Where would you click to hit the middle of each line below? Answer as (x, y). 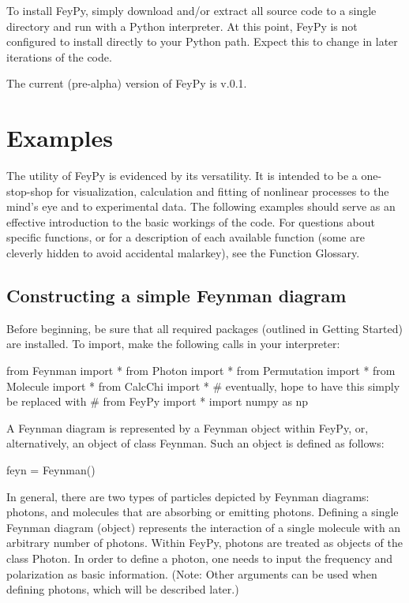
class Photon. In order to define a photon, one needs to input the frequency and (200, 558)
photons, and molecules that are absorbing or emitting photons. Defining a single (203, 512)
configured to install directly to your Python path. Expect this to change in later (202, 41)
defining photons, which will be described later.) (123, 589)
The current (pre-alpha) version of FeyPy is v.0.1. (127, 83)
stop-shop (30, 191)
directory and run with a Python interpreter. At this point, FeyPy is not (182, 26)
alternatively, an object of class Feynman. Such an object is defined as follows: (195, 443)
